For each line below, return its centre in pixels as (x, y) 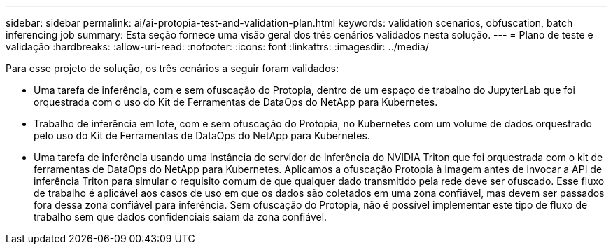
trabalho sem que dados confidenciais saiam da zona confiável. (181, 217)
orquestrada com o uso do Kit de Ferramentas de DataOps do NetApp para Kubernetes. (236, 102)
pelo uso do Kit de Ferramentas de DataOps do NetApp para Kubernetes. (202, 136)
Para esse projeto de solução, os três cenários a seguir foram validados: (172, 68)
